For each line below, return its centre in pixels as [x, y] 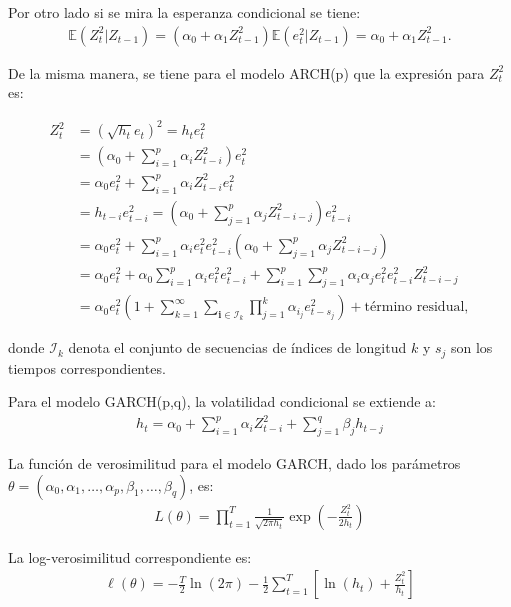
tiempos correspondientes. [87, 367]
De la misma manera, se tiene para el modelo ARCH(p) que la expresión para [246, 72]
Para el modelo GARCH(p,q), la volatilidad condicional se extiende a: [222, 401]
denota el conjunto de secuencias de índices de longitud [237, 347]
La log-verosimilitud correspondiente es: [130, 556]
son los [472, 347]
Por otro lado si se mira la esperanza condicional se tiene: [184, 12]
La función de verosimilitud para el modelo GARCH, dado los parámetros [234, 463]
